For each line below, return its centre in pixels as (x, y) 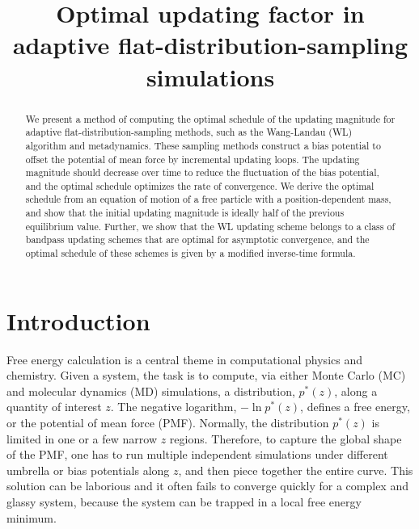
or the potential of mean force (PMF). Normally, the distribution (168, 423)
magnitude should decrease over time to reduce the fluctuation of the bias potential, (202, 172)
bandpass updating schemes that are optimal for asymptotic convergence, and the (197, 239)
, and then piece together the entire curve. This (296, 470)
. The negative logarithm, (174, 407)
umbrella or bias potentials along (88, 470)
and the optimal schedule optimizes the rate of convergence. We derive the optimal (200, 185)
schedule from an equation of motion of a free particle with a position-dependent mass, (208, 199)
